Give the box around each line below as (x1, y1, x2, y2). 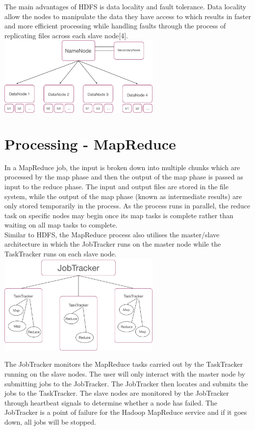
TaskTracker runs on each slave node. (4, 249, 117, 259)
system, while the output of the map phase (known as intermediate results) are (4, 191, 242, 201)
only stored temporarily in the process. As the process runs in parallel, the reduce (4, 201, 250, 211)
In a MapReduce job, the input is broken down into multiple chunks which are (4, 162, 240, 172)
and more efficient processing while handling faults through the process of (4, 21, 226, 31)
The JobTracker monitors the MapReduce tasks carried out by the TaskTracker (4, 359, 243, 369)
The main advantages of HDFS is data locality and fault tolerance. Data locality (4, 1, 247, 11)
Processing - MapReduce (4, 133, 176, 153)
